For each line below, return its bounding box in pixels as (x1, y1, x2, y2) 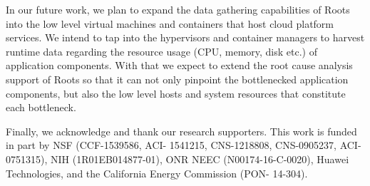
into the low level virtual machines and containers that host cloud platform (6, 16, 334, 31)
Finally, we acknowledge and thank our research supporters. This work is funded (6, 123, 357, 138)
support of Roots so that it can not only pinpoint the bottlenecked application (6, 71, 349, 86)
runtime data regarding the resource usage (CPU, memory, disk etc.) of (6, 43, 317, 58)
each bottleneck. (6, 100, 76, 115)
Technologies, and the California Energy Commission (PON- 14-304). (6, 165, 308, 180)
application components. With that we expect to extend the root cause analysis (6, 58, 353, 73)
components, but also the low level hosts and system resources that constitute (6, 86, 346, 100)
